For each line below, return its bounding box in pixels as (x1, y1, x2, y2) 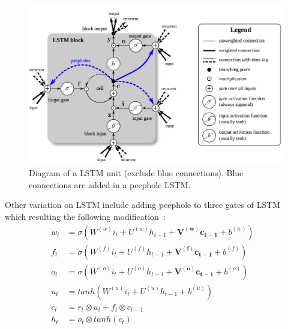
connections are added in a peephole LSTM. (29, 178, 191, 191)
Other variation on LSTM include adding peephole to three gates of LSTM (5, 198, 281, 211)
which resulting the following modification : (5, 210, 166, 223)
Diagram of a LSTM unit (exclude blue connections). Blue (29, 167, 244, 179)
